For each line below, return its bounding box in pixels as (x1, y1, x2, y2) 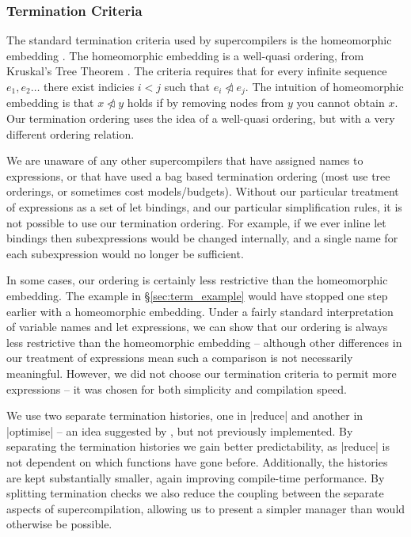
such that (164, 78, 211, 94)
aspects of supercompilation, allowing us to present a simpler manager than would (6, 500, 405, 516)
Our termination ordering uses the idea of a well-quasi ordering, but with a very (6, 110, 395, 127)
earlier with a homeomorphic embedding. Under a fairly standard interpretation (6, 303, 394, 319)
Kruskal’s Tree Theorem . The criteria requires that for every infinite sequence (6, 63, 387, 79)
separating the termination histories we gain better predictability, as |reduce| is (6, 438, 390, 455)
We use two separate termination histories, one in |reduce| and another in (6, 407, 363, 424)
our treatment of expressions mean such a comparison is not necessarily (6, 349, 353, 366)
